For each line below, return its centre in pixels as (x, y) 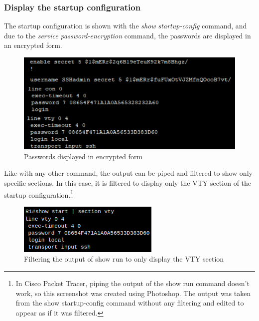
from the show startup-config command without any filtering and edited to (130, 303)
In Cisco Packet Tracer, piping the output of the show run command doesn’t (132, 283)
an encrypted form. (33, 45)
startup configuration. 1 (39, 194)
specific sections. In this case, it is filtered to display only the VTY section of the (128, 183)
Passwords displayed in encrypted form (83, 156)
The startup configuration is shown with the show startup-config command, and (126, 26)
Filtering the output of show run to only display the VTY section (124, 259)
